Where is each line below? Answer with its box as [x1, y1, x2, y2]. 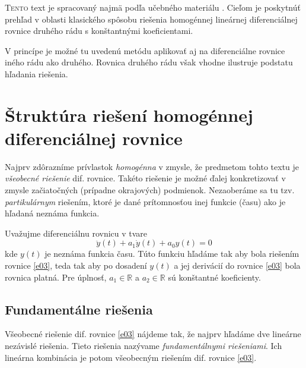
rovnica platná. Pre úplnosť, [5, 271, 107, 283]
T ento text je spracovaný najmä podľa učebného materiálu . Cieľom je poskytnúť [5, 1, 301, 13]
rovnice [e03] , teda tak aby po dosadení [5, 259, 147, 272]
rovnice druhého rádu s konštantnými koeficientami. [5, 24, 193, 37]
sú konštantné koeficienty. [168, 271, 261, 283]
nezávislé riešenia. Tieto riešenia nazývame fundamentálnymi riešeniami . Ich [5, 339, 282, 352]
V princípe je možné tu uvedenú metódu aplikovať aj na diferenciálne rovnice [5, 44, 285, 56]
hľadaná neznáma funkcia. [5, 207, 100, 219]
